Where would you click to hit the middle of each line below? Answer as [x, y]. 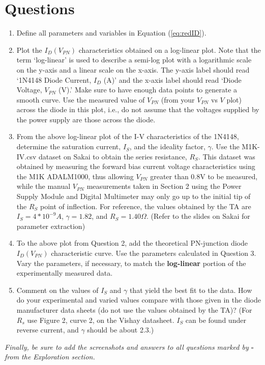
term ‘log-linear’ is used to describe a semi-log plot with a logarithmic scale [134, 60]
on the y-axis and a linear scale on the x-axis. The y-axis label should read [133, 69]
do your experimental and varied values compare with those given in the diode [139, 300]
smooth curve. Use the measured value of [81, 99]
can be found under [216, 320]
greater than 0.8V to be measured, [204, 176]
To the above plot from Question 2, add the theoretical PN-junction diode [132, 243]
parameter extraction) [51, 226]
